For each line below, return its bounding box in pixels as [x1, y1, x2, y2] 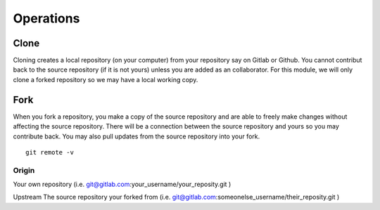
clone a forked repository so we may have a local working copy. [13, 75, 198, 84]
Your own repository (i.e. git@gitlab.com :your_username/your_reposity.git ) [13, 180, 232, 189]
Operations [13, 11, 80, 26]
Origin [13, 165, 35, 175]
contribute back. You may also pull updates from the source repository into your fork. [13, 132, 260, 140]
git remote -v [25, 148, 74, 156]
